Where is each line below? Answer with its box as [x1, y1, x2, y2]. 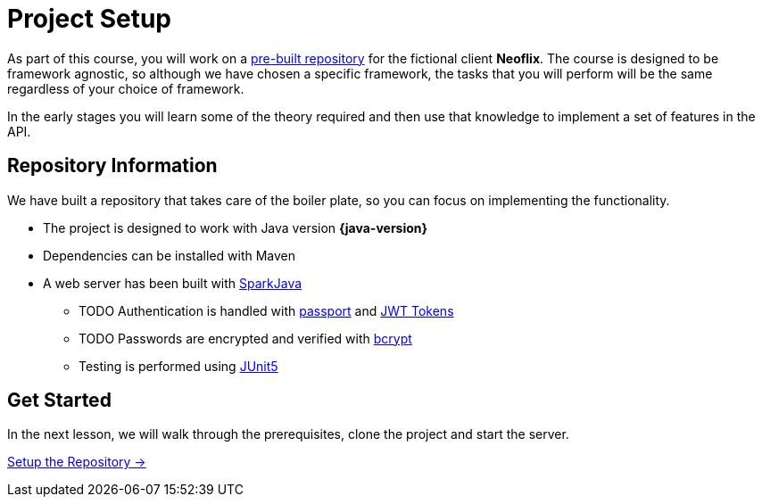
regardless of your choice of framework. [7, 80, 244, 96]
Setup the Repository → [7, 454, 146, 470]
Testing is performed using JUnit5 [79, 358, 278, 374]
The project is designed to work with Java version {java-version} [43, 219, 428, 235]
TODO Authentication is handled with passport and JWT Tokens [79, 302, 454, 318]
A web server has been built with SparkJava [43, 275, 302, 291]
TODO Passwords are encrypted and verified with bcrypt [79, 330, 412, 346]
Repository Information [7, 154, 218, 178]
